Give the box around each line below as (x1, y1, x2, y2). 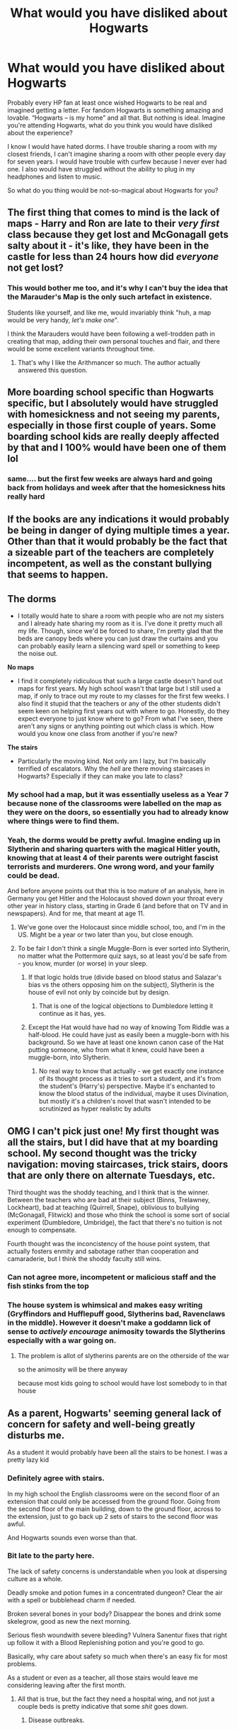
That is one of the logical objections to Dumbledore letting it (38, 1002, 214, 1010)
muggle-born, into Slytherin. (28, 1053, 111, 1062)
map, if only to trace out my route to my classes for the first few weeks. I (17, 692, 229, 701)
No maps (7, 663, 35, 672)
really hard (7, 491, 45, 501)
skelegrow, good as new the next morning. (7, 1617, 132, 1625)
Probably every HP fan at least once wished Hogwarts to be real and (7, 98, 207, 107)
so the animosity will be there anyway (17, 1365, 128, 1374)
